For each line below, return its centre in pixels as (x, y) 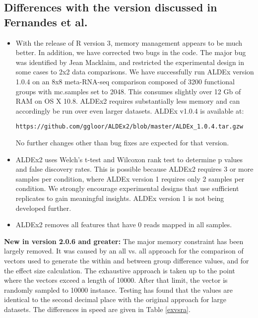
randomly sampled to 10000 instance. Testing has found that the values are (118, 289)
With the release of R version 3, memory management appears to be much (129, 42)
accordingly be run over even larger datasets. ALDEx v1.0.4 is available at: (130, 110)
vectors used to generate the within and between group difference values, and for (127, 260)
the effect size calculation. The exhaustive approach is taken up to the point (120, 270)
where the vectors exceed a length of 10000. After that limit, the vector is (116, 280)
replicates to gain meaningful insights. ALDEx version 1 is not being (120, 198)
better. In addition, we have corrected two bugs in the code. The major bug (131, 52)
